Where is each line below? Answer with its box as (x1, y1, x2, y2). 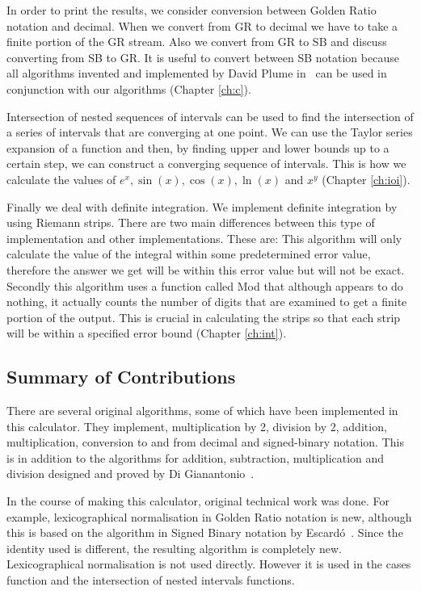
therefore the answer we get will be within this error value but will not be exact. (6, 261, 405, 278)
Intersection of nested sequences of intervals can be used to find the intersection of (6, 107, 414, 124)
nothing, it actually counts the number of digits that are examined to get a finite (6, 293, 407, 310)
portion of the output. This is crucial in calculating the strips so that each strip (6, 308, 401, 325)
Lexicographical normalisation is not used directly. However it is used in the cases (6, 555, 411, 572)
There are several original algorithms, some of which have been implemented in (6, 402, 398, 419)
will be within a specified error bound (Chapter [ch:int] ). (6, 325, 287, 342)
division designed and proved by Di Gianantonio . (6, 465, 255, 482)
